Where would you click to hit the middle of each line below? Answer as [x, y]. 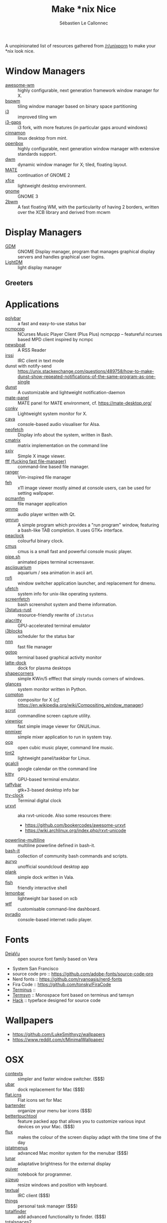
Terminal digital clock [39, 801]
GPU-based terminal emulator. [49, 780]
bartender [15, 1105]
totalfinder [16, 1211]
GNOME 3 [28, 196]
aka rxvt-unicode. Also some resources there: [65, 815]
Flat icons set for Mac [40, 1100]
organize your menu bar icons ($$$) [55, 1110]
